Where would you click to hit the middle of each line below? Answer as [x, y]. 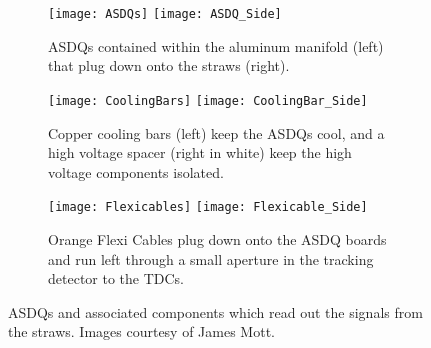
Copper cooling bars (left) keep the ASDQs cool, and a [216, 132]
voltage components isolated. [136, 171]
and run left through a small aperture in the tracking [211, 258]
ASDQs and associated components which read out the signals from [215, 311]
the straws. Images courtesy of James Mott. [141, 331]
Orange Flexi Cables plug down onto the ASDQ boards [217, 238]
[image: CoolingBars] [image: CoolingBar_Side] [208, 100]
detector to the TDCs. [116, 278]
